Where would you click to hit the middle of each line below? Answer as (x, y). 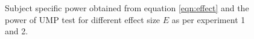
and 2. (17, 31)
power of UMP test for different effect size (83, 19)
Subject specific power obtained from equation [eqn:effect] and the (127, 8)
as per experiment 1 (208, 19)
